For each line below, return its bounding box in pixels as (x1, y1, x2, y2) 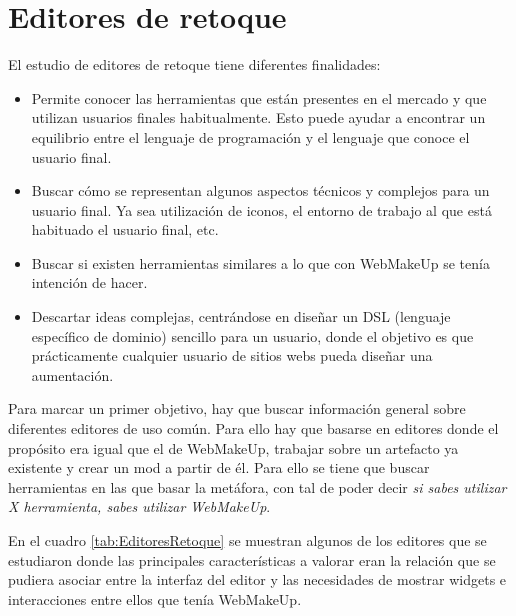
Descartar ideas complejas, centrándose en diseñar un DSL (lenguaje (31, 306, 451, 327)
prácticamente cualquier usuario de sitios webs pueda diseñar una (31, 345, 433, 366)
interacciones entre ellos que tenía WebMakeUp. (8, 588, 302, 609)
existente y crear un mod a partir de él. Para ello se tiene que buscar (8, 457, 430, 478)
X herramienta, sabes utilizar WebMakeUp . (8, 496, 271, 517)
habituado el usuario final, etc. (31, 219, 219, 240)
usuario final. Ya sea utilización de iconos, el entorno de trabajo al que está (31, 199, 492, 220)
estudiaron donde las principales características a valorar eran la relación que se (8, 549, 496, 570)
